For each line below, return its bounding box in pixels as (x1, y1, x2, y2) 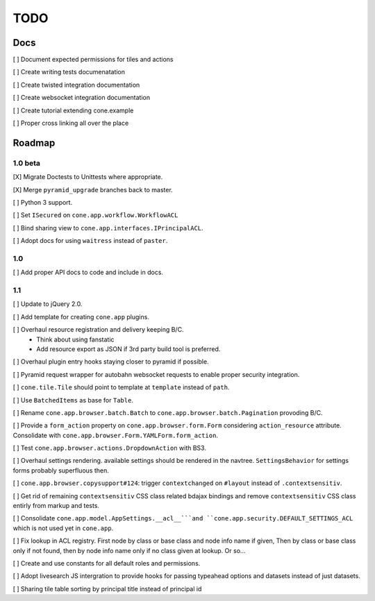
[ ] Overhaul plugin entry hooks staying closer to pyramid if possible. (12, 357, 209, 366)
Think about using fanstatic (36, 335, 115, 344)
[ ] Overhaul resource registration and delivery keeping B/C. (12, 325, 184, 334)
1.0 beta (12, 158, 41, 168)
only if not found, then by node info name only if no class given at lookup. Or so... (12, 546, 246, 555)
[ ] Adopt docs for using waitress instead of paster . (12, 237, 168, 245)
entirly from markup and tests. (12, 502, 100, 510)
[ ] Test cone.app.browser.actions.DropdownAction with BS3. (12, 444, 206, 452)
